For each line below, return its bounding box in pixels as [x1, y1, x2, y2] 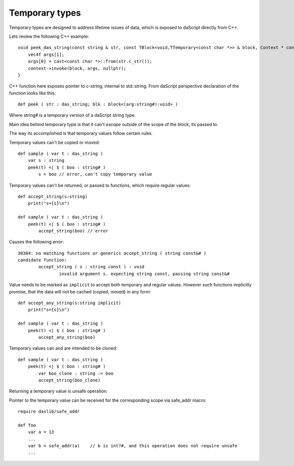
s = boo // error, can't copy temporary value [38, 172, 152, 177]
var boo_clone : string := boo [38, 370, 114, 376]
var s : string [27, 157, 65, 163]
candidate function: [18, 258, 67, 263]
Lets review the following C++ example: [9, 33, 89, 39]
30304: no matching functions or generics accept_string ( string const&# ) [18, 250, 207, 256]
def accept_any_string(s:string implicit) [18, 300, 122, 306]
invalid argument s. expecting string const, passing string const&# [59, 271, 230, 277]
